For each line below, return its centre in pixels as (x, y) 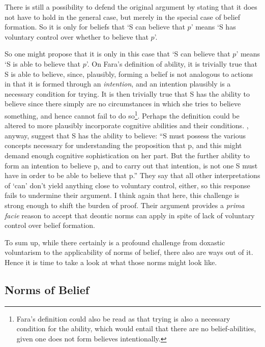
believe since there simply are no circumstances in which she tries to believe (123, 104)
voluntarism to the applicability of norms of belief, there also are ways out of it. (129, 252)
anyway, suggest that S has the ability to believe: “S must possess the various (125, 135)
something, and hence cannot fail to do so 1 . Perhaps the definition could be (122, 114)
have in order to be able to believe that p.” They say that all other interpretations (132, 175)
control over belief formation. (50, 225)
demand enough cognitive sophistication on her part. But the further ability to (127, 155)
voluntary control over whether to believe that (77, 36)
